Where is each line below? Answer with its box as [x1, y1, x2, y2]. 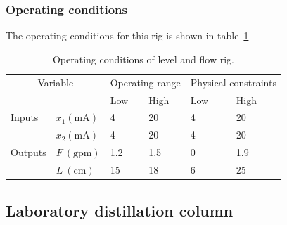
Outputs [11, 145, 46, 160]
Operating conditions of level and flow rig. [52, 51, 234, 66]
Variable [37, 75, 74, 89]
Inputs [11, 110, 39, 124]
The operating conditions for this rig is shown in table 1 [6, 28, 249, 43]
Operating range [110, 75, 181, 89]
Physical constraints [190, 75, 276, 89]
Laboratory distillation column [6, 200, 234, 221]
